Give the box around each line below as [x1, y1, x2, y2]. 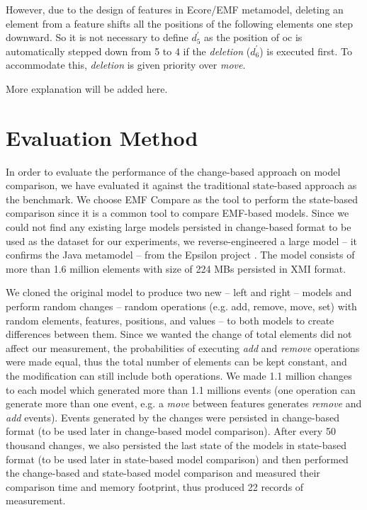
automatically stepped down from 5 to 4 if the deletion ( [6, 43, 251, 58]
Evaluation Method [6, 123, 198, 152]
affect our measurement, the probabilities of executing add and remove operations [6, 340, 360, 355]
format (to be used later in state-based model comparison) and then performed [6, 451, 349, 466]
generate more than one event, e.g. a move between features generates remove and [6, 396, 362, 411]
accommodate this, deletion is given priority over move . [6, 57, 246, 72]
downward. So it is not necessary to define [6, 30, 188, 45]
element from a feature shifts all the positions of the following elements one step [6, 16, 354, 30]
